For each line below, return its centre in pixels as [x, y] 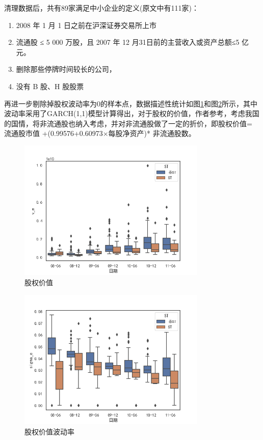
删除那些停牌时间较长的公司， [66, 69]
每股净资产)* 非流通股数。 [152, 133]
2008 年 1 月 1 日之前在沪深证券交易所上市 [86, 25]
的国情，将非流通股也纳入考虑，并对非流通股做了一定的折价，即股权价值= [128, 123]
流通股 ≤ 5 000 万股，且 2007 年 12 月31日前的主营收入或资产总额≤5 [128, 42]
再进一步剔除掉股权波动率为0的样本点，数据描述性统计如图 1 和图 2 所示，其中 [131, 103]
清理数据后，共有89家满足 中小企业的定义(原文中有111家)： [101, 8]
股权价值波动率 [49, 431]
